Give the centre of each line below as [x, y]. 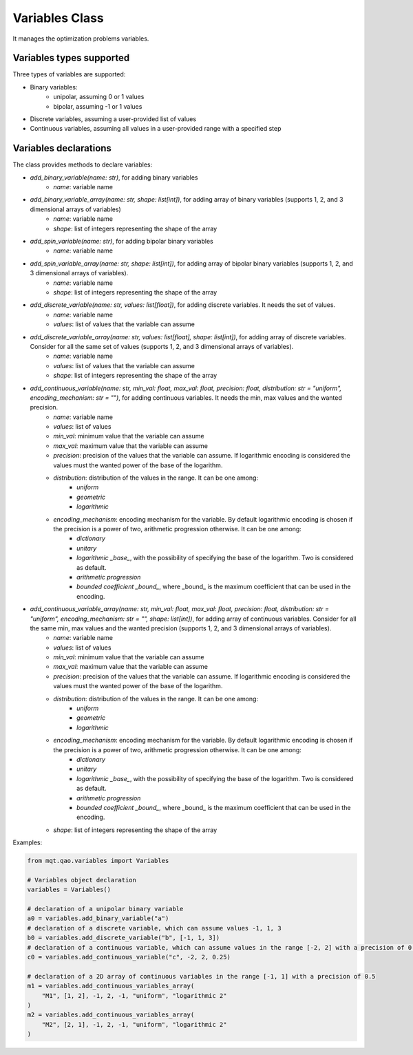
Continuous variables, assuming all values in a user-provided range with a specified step [156, 129]
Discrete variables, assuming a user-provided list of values [113, 119]
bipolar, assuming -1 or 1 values [98, 106]
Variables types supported [71, 58]
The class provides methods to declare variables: [83, 164]
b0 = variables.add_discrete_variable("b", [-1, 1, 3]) [124, 938]
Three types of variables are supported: [69, 74]
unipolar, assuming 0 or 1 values [99, 97]
